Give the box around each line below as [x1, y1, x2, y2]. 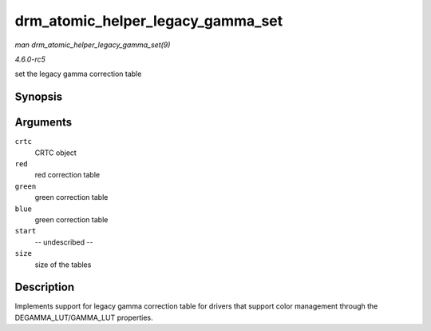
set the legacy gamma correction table [14, 69, 142, 79]
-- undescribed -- [34, 237, 93, 247]
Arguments [14, 116, 73, 130]
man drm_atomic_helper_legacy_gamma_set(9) [14, 40, 171, 50]
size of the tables [34, 260, 92, 269]
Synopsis [14, 90, 63, 104]
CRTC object [34, 148, 77, 158]
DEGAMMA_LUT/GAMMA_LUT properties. [14, 313, 153, 322]
